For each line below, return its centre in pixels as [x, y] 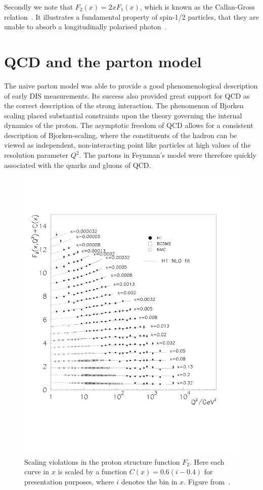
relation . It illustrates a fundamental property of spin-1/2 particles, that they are [131, 16]
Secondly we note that [39, 7]
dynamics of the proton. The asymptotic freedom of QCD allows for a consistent [129, 125]
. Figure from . [207, 481]
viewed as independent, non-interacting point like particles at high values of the [127, 145]
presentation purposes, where [69, 481]
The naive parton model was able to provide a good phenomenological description [131, 85]
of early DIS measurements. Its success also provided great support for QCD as [127, 95]
